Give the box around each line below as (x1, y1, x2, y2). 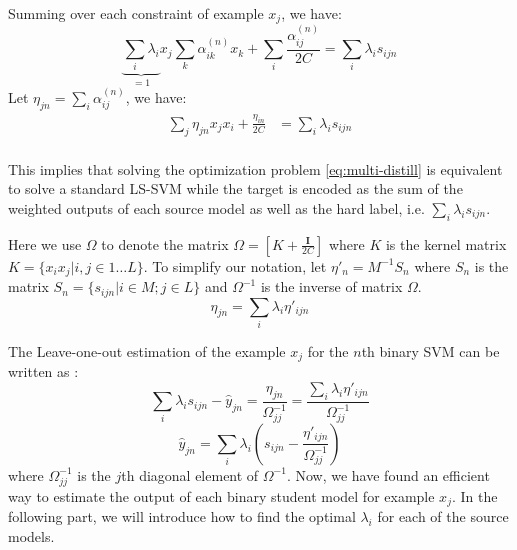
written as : (8, 361, 79, 382)
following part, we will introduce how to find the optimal (8, 505, 356, 526)
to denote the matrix (101, 233, 229, 254)
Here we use (8, 233, 82, 254)
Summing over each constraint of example (8, 3, 264, 23)
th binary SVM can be (361, 340, 500, 361)
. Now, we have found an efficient (286, 464, 490, 485)
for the (307, 340, 349, 361)
